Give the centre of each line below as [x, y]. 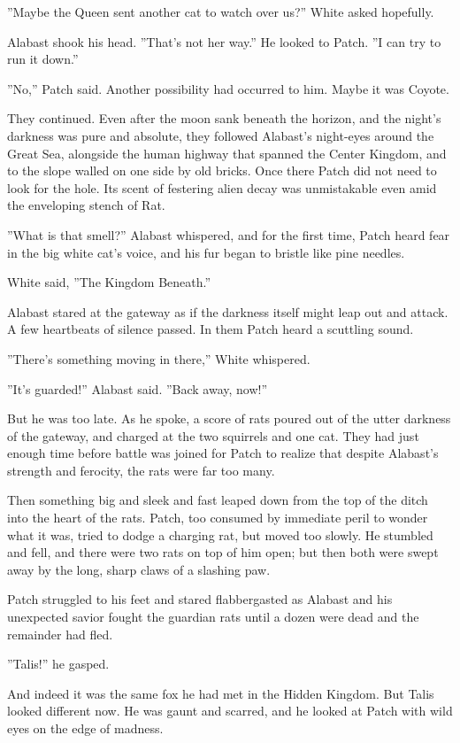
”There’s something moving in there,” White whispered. [159, 358]
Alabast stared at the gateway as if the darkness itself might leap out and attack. [228, 311]
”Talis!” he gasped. [58, 664]
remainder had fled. [60, 634]
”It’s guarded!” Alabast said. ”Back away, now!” [138, 388]
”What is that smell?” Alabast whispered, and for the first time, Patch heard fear [229, 234]
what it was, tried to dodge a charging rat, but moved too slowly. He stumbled [220, 534]
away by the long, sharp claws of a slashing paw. [139, 569]
